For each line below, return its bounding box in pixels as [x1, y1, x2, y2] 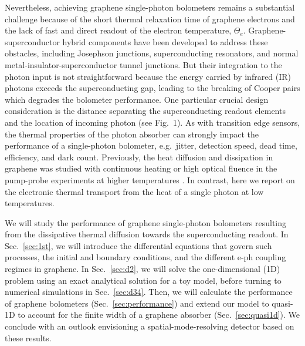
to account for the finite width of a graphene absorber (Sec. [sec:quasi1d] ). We [18, 308, 300, 321]
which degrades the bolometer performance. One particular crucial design [5, 93, 269, 105]
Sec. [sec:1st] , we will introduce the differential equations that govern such [5, 239, 272, 251]
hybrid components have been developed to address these [62, 35, 268, 48]
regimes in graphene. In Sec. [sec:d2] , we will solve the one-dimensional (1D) [5, 263, 280, 275]
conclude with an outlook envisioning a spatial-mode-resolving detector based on [5, 320, 294, 332]
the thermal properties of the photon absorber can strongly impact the [5, 127, 259, 140]
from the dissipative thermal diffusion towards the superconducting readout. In [5, 228, 289, 240]
